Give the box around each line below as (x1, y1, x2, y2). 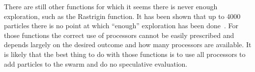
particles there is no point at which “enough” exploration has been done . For (4, 20, 239, 31)
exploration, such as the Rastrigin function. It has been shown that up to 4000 (4, 11, 241, 21)
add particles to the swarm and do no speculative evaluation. (4, 58, 188, 69)
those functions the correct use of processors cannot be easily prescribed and (4, 30, 234, 40)
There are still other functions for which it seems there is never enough (4, 1, 218, 11)
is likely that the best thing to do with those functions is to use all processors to (4, 49, 246, 59)
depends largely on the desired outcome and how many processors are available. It (4, 39, 252, 50)
